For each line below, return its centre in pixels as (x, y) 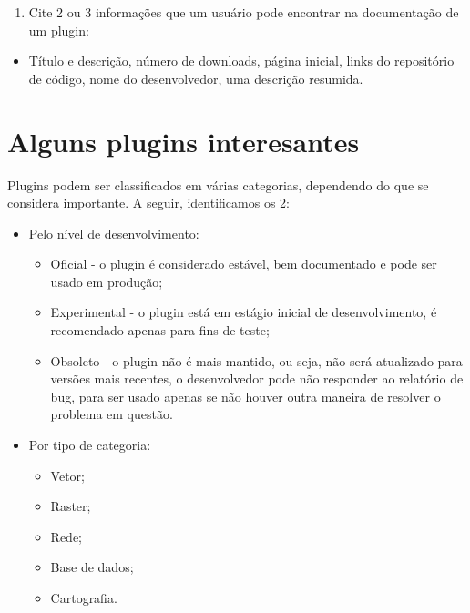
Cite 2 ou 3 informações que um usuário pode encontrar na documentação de (244, 12)
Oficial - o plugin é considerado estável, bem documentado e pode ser (244, 264)
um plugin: (59, 30)
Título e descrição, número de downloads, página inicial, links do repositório (241, 61)
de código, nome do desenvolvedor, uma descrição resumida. (196, 78)
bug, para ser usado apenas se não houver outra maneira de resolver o (245, 396)
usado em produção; (107, 281)
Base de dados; (92, 567)
